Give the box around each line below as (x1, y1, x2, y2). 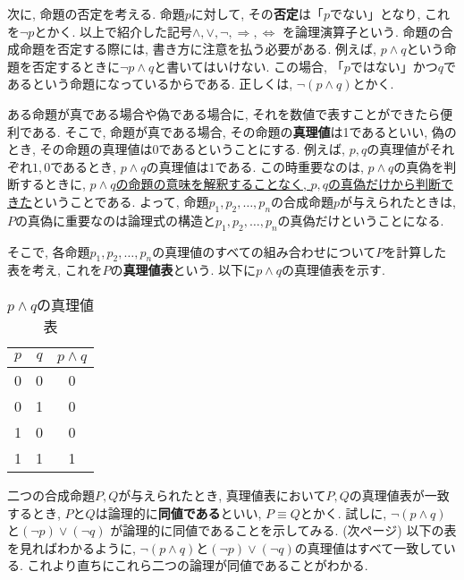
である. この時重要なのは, (215, 157, 364, 175)
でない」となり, (329, 4, 421, 22)
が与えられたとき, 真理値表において (118, 485, 326, 504)
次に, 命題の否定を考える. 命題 (7, 4, 185, 22)
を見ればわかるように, (7, 538, 136, 557)
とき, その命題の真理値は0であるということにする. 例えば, (7, 140, 345, 158)
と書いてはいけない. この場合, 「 (154, 56, 344, 75)
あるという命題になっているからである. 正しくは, (7, 74, 293, 93)
